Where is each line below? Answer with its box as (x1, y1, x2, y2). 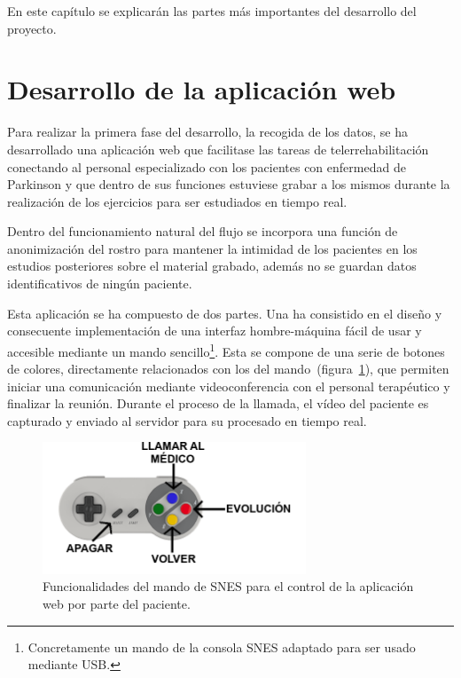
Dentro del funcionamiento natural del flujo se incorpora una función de (7, 222, 398, 240)
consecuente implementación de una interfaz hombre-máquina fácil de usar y (7, 321, 422, 340)
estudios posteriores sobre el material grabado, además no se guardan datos (7, 256, 417, 275)
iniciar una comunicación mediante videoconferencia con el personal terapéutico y (7, 376, 450, 395)
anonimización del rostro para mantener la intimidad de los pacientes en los (7, 239, 418, 257)
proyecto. (7, 19, 57, 37)
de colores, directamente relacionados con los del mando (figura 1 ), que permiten (7, 359, 449, 378)
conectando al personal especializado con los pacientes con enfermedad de (7, 157, 406, 176)
